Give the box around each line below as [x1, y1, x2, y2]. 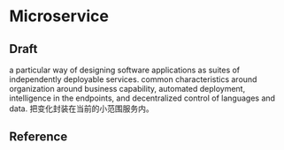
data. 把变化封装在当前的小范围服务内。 [9, 103, 154, 114]
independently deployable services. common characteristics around [9, 74, 257, 85]
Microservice [9, 6, 109, 26]
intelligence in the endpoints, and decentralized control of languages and [9, 93, 276, 103]
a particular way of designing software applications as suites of [9, 64, 241, 75]
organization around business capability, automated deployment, [9, 84, 246, 94]
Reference [9, 130, 68, 145]
